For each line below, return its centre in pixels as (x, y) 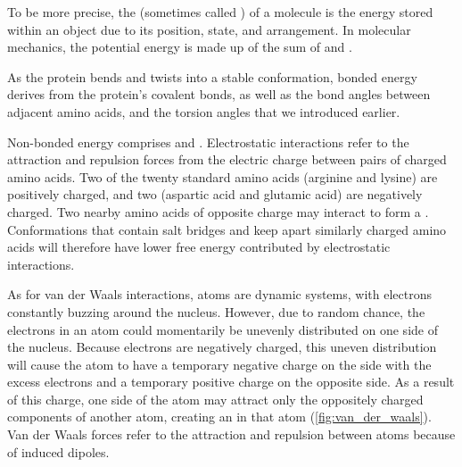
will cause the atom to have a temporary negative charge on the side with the (219, 364)
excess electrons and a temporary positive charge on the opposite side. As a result (231, 382)
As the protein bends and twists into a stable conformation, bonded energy (212, 76)
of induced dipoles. (58, 451)
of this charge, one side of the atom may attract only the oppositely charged (215, 399)
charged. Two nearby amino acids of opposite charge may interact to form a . (218, 211)
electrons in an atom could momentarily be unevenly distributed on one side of (223, 329)
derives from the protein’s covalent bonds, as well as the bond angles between (219, 94)
